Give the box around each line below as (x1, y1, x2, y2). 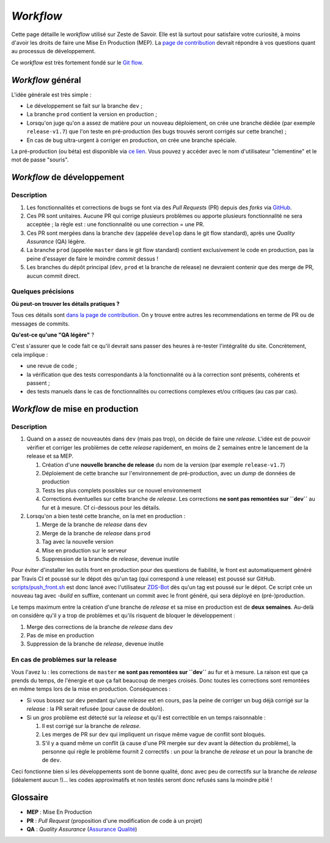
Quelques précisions (11, 288, 75, 296)
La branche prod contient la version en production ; (26, 111, 157, 118)
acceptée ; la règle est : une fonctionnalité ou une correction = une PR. (26, 221, 205, 228)
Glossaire (11, 792, 49, 803)
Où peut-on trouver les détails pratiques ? (11, 300, 120, 307)
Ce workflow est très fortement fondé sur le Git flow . (11, 59, 144, 66)
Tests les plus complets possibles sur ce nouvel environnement (42, 486, 202, 494)
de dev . (42, 756, 62, 764)
